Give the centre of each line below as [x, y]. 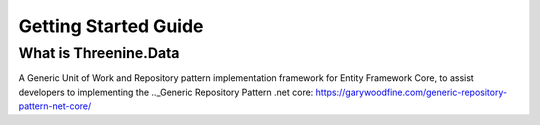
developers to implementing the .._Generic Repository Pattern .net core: [166, 92]
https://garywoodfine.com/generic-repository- [411, 92]
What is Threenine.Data [99, 53]
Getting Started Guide [111, 26]
